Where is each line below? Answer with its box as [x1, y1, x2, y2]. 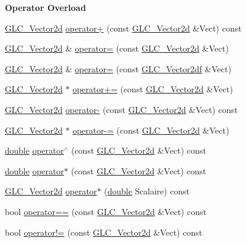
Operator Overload [5, 1, 86, 13]
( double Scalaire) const [104, 185, 190, 197]
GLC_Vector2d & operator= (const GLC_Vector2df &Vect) [5, 62, 231, 75]
